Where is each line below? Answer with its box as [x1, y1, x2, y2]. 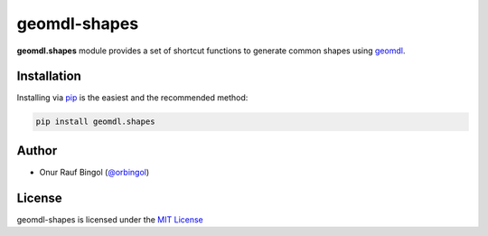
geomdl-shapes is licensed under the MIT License [16, 213, 203, 225]
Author [16, 143, 58, 158]
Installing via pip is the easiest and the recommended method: [16, 92, 249, 103]
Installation [16, 69, 81, 84]
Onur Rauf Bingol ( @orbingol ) [39, 166, 150, 177]
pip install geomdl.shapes [35, 117, 155, 127]
